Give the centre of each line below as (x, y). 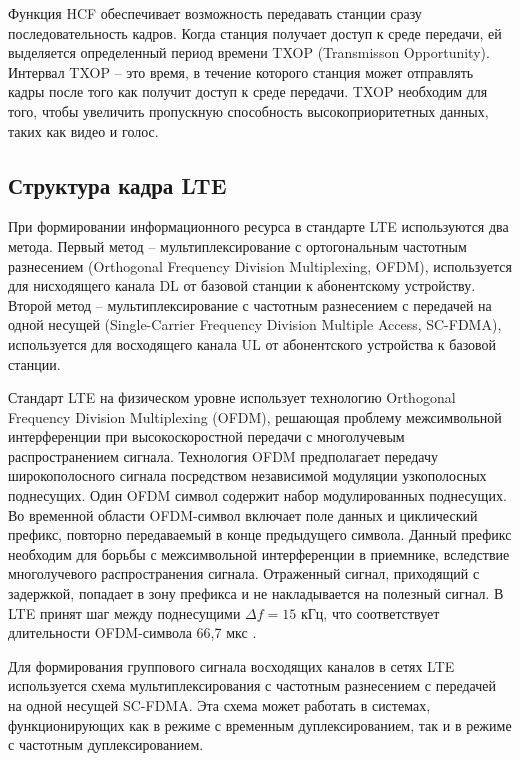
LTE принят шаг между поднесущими (124, 612)
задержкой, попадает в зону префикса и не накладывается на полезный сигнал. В (256, 593)
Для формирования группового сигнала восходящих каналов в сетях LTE (231, 665)
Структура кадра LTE (117, 184)
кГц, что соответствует (370, 612)
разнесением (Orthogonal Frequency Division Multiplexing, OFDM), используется (260, 265)
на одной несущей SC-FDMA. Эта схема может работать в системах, (219, 705)
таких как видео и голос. (83, 130)
